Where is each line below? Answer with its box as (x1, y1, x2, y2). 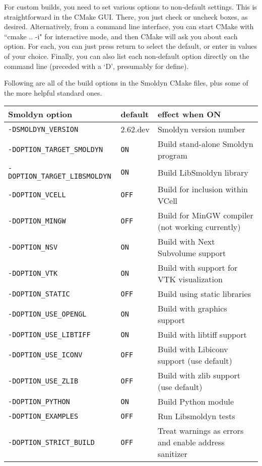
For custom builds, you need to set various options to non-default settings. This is (4, 2, 257, 12)
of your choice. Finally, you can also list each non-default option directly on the (4, 50, 249, 61)
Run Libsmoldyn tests (157, 410, 235, 422)
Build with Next (157, 236, 215, 248)
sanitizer (157, 448, 187, 460)
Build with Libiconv (157, 343, 228, 355)
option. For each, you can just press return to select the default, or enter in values (4, 41, 257, 51)
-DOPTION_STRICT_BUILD (8, 438, 95, 446)
